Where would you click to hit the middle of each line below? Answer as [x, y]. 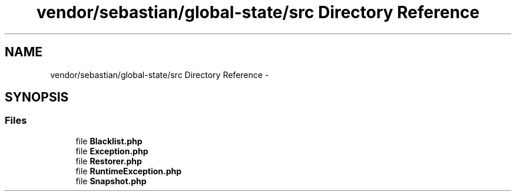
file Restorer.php [109, 161]
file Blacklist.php [109, 141]
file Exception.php [112, 151]
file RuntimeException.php [129, 171]
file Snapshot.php [111, 181]
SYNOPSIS [37, 97]
